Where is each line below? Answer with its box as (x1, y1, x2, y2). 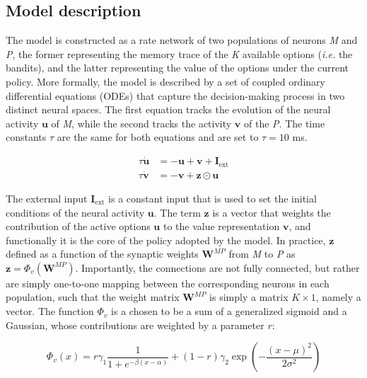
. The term (153, 205, 201, 219)
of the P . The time (244, 115, 325, 130)
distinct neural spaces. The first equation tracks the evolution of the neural (6, 102, 331, 117)
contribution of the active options (6, 219, 151, 234)
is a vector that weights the (212, 205, 331, 219)
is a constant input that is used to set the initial (108, 190, 317, 205)
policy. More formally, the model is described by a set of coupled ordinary (6, 74, 325, 88)
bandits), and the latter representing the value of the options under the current (6, 60, 349, 75)
